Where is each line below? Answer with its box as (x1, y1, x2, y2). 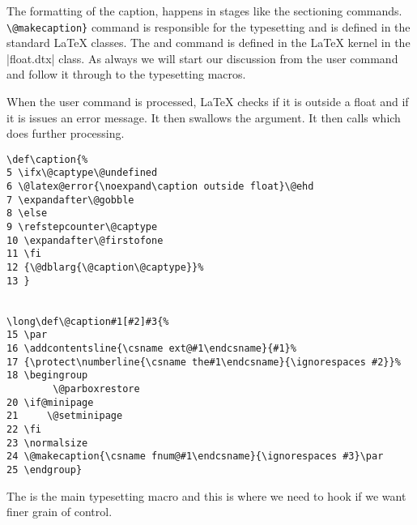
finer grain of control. (6, 503, 113, 520)
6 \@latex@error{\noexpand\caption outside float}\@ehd (6, 181, 314, 193)
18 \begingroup (6, 369, 88, 382)
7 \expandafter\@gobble (6, 194, 134, 206)
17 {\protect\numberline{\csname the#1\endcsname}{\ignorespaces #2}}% (6, 356, 401, 368)
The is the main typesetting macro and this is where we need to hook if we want (6, 487, 406, 504)
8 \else (6, 207, 48, 220)
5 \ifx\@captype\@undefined (6, 167, 158, 179)
